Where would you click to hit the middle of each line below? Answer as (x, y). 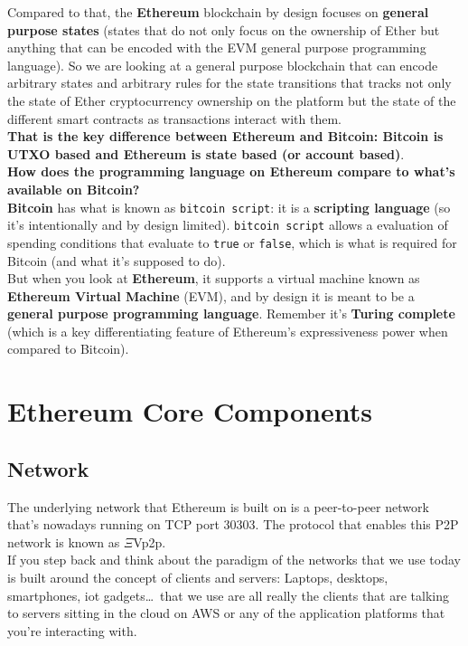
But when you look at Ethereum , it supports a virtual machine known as (214, 278)
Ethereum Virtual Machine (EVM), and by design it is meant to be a (211, 295)
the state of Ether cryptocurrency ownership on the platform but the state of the (232, 100)
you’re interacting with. (72, 630)
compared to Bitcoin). (68, 349)
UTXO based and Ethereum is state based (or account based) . (206, 153)
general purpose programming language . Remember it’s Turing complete (231, 313)
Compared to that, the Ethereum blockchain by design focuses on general (218, 12)
